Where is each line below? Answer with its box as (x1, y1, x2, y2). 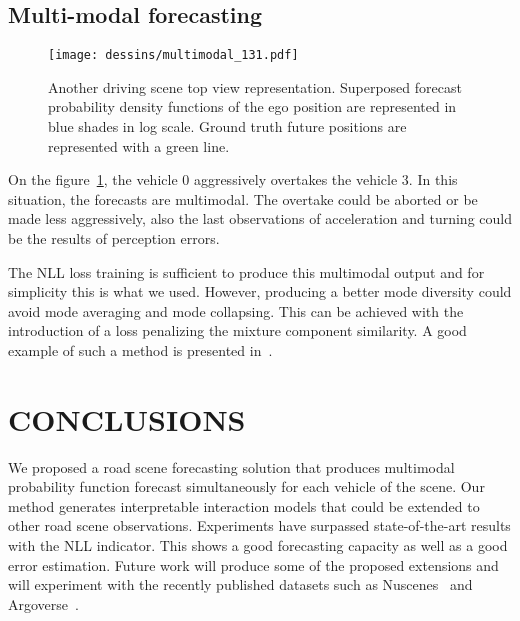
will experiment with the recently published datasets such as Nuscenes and (8, 574, 473, 595)
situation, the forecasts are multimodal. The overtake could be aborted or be (8, 188, 478, 209)
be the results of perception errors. (8, 228, 220, 249)
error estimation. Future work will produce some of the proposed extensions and (8, 554, 499, 575)
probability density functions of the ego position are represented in (48, 96, 457, 117)
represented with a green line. (48, 135, 230, 156)
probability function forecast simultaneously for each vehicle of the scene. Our (8, 476, 485, 497)
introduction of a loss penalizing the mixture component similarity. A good (8, 320, 467, 341)
